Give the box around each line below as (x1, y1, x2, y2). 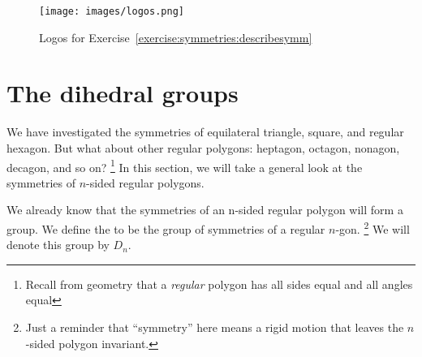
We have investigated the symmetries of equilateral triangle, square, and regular (6, 123, 404, 140)
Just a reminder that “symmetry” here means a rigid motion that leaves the (25, 319, 404, 336)
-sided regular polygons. (86, 174, 205, 191)
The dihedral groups (6, 76, 239, 110)
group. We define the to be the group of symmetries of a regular (6, 220, 325, 237)
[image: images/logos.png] (39, 6, 184, 17)
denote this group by (6, 236, 110, 253)
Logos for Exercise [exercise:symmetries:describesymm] (39, 28, 312, 45)
